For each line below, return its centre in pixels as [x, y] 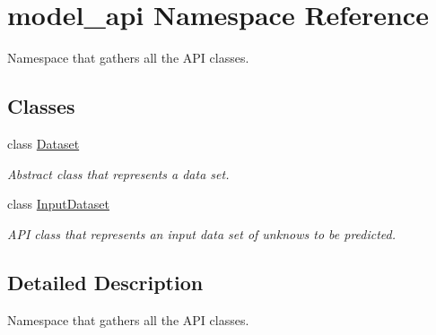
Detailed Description [105, 282]
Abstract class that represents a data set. [118, 173]
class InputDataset [58, 204]
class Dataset [44, 143]
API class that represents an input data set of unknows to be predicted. [202, 233]
